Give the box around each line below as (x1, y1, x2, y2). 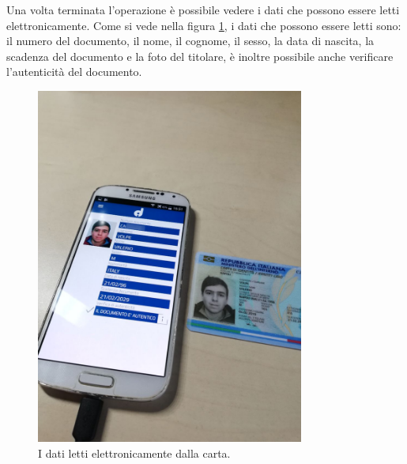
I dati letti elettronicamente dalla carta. (38, 445, 231, 461)
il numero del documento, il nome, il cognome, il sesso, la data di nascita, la (6, 32, 375, 49)
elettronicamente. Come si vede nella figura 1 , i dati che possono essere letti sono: (6, 17, 401, 33)
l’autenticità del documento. (6, 63, 142, 80)
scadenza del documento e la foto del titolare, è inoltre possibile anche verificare (6, 47, 394, 64)
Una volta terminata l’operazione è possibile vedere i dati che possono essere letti (6, 2, 400, 17)
